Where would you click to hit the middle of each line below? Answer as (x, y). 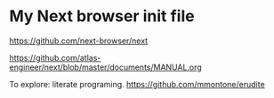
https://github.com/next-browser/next (79, 41)
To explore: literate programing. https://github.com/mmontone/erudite (137, 84)
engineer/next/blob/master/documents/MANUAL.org (105, 67)
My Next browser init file (102, 16)
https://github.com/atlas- (55, 57)
